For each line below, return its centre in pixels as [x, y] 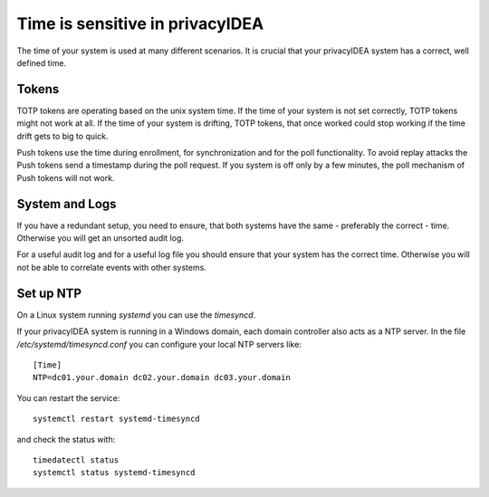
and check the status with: [66, 439]
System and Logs [67, 204]
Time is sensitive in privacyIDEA [140, 24]
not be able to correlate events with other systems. [112, 267]
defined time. [42, 62]
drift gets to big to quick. [62, 136]
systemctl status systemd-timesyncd [114, 473]
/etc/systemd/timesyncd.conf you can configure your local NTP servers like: [159, 344]
